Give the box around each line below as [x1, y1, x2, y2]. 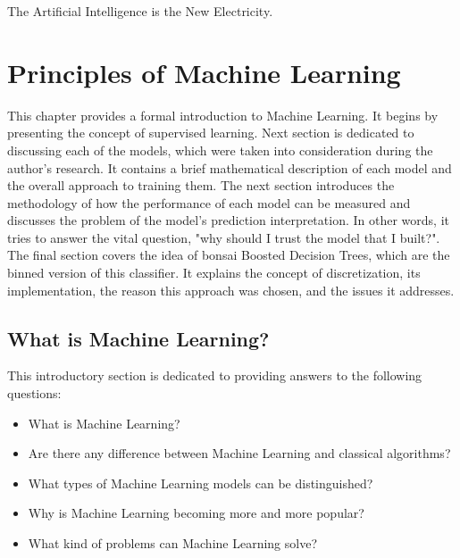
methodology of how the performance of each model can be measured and [7, 193, 411, 212]
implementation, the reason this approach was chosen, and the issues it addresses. [7, 280, 455, 299]
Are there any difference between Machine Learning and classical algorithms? [28, 444, 451, 462]
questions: [7, 384, 62, 403]
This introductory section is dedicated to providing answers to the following [7, 366, 422, 385]
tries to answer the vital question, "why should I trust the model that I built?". [7, 228, 440, 246]
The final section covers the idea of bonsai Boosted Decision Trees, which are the [7, 246, 450, 264]
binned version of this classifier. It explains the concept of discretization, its [7, 263, 421, 282]
